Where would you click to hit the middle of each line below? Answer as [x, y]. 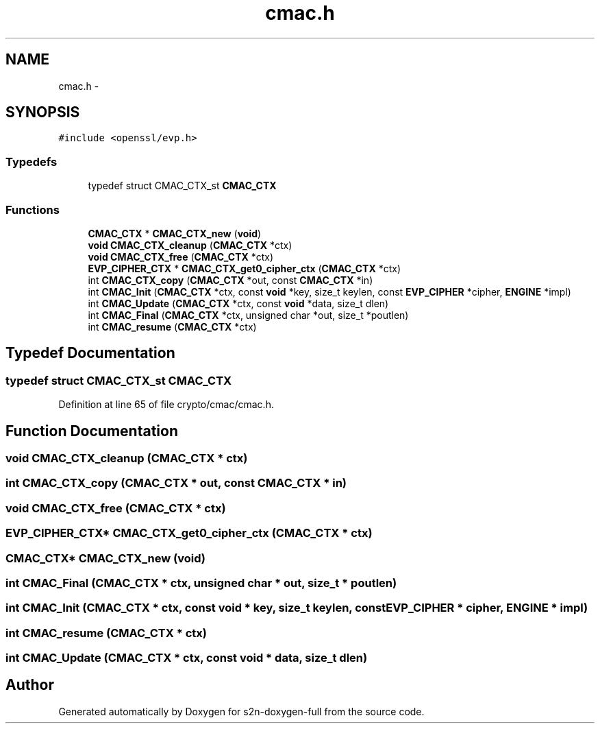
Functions [33, 210]
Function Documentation [92, 431]
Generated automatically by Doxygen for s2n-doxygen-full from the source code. [241, 711]
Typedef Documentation [90, 353]
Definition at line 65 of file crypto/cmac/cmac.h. [166, 405]
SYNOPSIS [43, 112]
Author [30, 685]
